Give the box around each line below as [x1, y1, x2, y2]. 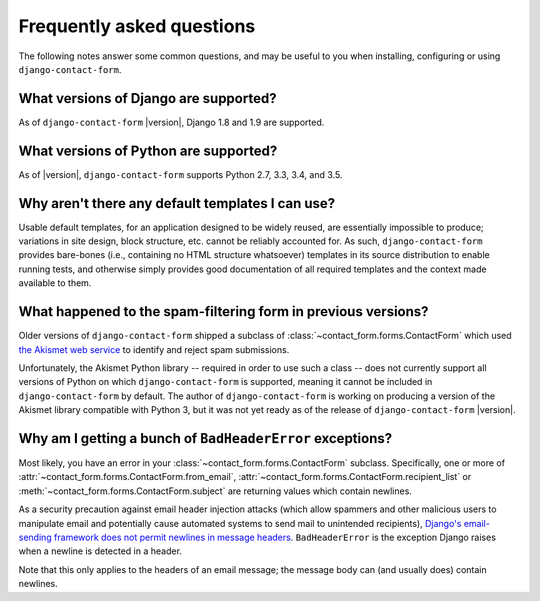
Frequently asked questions [18, 15, 256, 37]
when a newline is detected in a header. [18, 545, 182, 557]
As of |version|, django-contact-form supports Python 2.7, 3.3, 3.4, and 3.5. [18, 168, 343, 180]
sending [18, 531, 52, 543]
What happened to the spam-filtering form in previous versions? [18, 303, 429, 320]
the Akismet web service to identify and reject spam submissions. [18, 343, 290, 355]
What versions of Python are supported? [18, 142, 278, 159]
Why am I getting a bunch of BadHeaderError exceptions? [18, 430, 393, 447]
